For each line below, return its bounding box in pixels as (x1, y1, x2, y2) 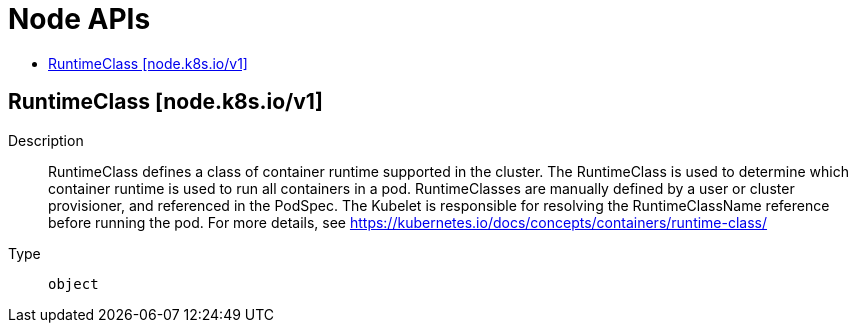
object (48, 275, 99, 292)
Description (8, 131, 84, 149)
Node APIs (8, 2, 151, 36)
